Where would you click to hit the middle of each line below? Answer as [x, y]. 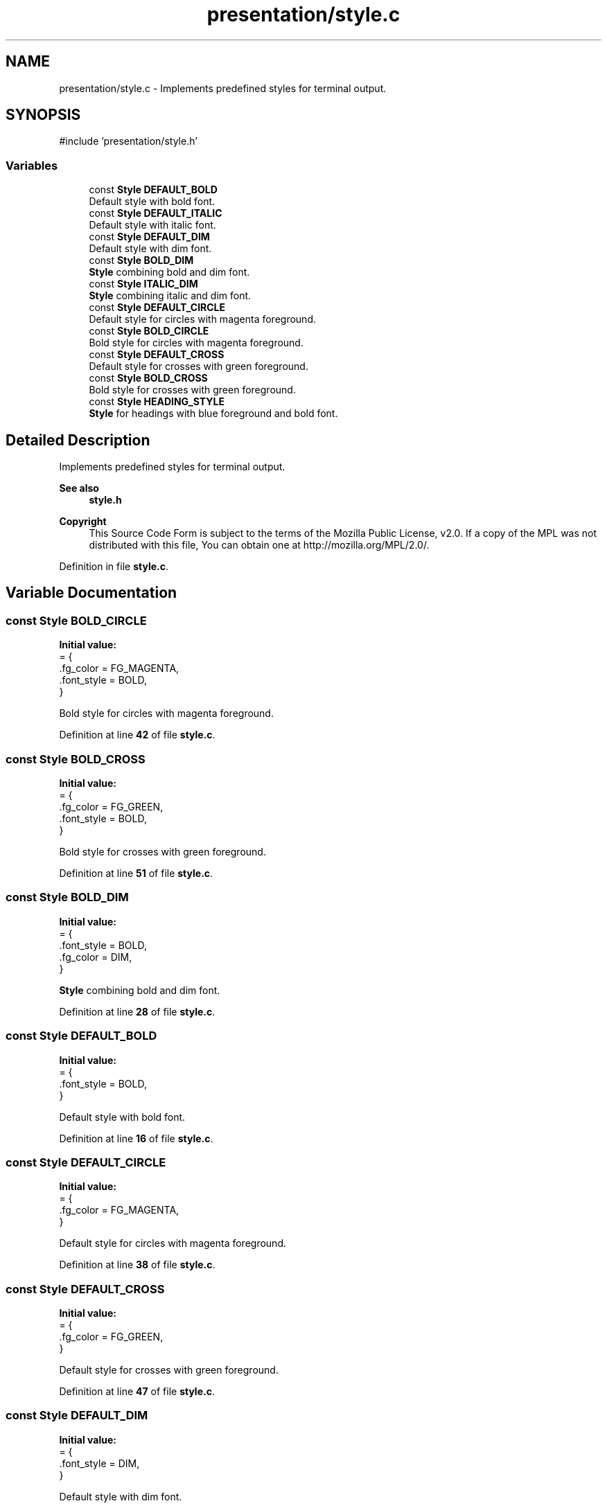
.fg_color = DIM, [96, 957]
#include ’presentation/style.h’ [128, 141]
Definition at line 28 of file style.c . [137, 1011]
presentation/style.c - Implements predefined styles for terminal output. [223, 88]
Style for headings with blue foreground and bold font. [213, 414]
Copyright [83, 522]
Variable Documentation [91, 593]
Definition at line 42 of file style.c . [137, 735]
